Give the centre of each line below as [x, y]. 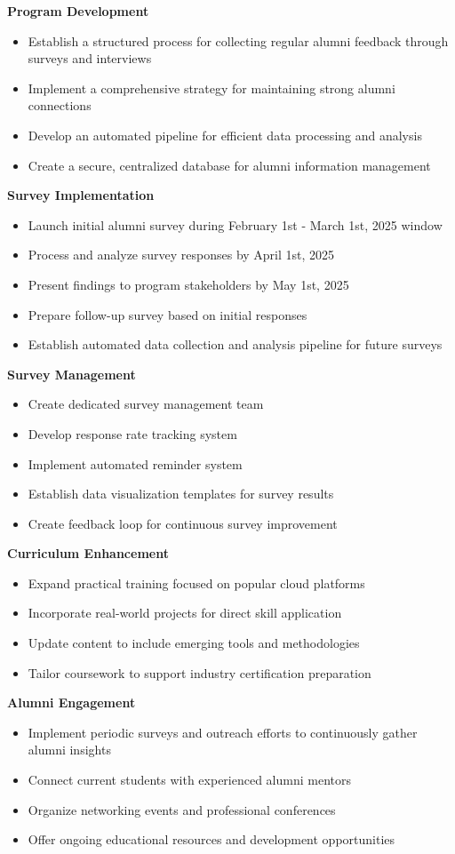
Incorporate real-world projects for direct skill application [185, 613]
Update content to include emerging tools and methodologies [194, 643]
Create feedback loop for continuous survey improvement [183, 523]
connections [60, 105]
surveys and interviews [90, 58]
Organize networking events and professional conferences [182, 809]
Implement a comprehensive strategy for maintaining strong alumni [212, 88]
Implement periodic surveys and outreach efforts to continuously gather [223, 732]
